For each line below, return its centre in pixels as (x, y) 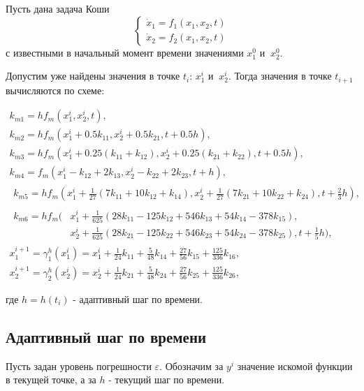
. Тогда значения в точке (280, 76)
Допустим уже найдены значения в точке (93, 76)
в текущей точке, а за (51, 379)
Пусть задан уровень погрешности (79, 366)
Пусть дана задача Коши (58, 8)
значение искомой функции (295, 366)
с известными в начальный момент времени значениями (125, 52)
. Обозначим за (191, 366)
